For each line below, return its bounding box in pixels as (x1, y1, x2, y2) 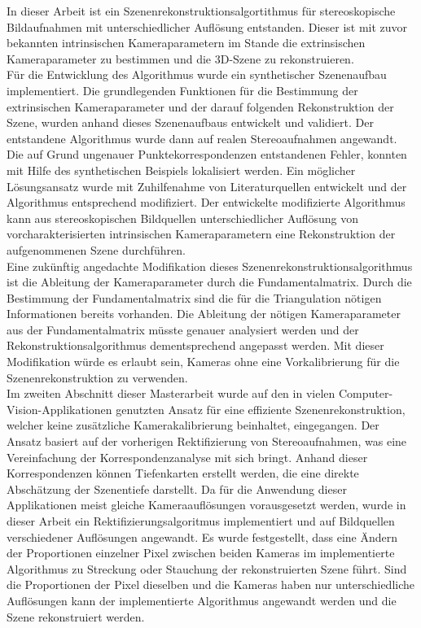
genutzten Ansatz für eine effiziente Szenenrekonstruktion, (116, 400, 406, 417)
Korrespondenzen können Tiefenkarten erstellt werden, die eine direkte (7, 464, 359, 482)
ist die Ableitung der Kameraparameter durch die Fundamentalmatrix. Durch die (7, 273, 412, 290)
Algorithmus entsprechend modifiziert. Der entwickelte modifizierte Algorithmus (7, 194, 406, 211)
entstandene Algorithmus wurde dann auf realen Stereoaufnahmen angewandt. (7, 129, 397, 146)
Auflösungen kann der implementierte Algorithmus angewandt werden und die (7, 591, 397, 608)
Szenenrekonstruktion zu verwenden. (7, 369, 188, 386)
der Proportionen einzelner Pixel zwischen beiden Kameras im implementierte (7, 544, 395, 561)
